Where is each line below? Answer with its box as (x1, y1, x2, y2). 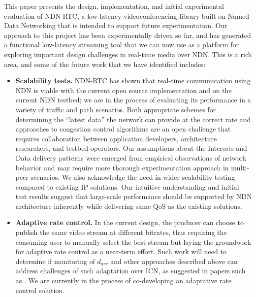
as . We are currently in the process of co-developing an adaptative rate (15, 275, 232, 286)
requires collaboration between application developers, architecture (15, 133, 217, 143)
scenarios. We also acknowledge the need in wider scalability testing (31, 172, 235, 182)
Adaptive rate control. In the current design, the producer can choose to (15, 217, 244, 228)
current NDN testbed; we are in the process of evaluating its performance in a (15, 95, 251, 105)
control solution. (15, 285, 65, 295)
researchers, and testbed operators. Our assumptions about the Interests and (15, 143, 247, 153)
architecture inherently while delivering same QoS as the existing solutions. (15, 200, 243, 211)
